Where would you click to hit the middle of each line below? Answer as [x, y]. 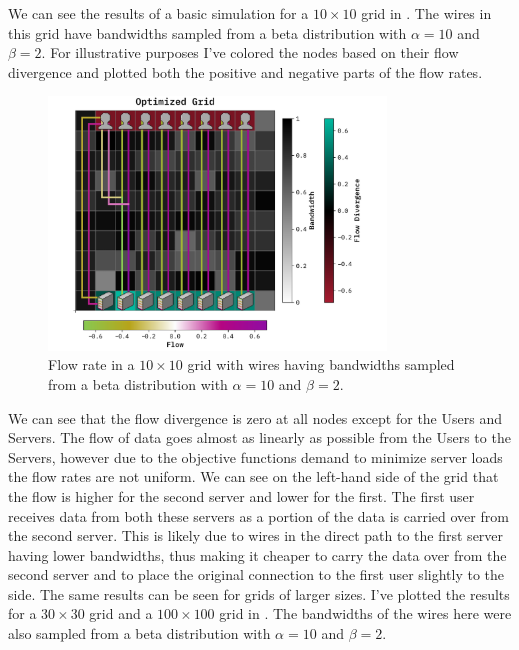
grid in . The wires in [426, 13]
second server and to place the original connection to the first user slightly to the [256, 574]
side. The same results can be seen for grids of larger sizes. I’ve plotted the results [259, 593]
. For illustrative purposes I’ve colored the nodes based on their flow [250, 52]
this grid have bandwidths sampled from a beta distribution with [207, 32]
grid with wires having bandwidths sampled [321, 364]
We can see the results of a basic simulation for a [158, 13]
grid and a [121, 613]
